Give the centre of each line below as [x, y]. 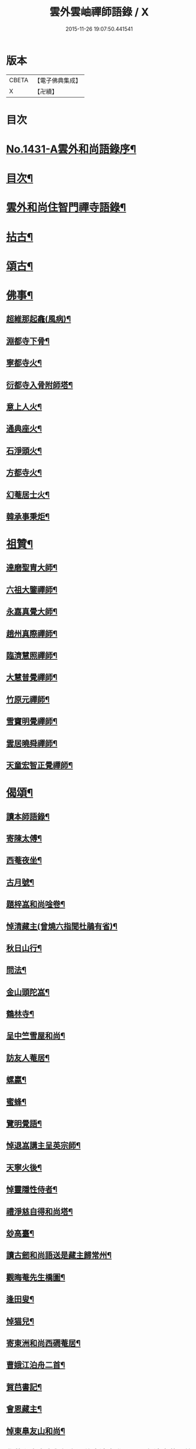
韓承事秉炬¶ [28, 516]
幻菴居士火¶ [28, 495]
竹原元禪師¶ [28, 699]
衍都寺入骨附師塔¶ [40, 385]
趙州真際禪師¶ [32, 633]
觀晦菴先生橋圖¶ [36, 1277]
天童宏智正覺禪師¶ [40, 765]
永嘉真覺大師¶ [32, 612]
